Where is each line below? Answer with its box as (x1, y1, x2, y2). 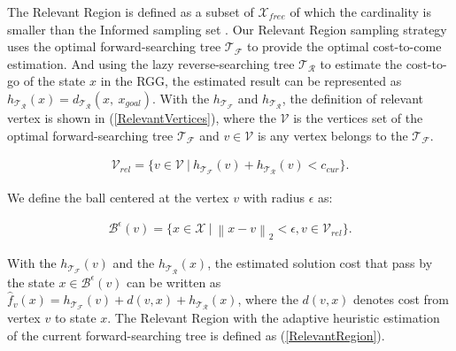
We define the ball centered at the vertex (7, 188, 229, 207)
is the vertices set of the (293, 108, 423, 126)
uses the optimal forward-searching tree (7, 37, 221, 56)
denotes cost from (353, 290, 449, 309)
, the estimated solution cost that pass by (207, 254, 433, 272)
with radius (243, 188, 305, 207)
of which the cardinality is (290, 3, 431, 20)
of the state (23, 72, 86, 90)
